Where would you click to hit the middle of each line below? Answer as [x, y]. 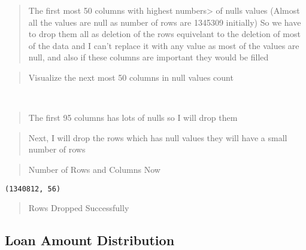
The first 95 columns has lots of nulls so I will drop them [133, 118]
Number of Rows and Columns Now [94, 169]
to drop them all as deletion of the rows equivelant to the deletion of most [164, 34]
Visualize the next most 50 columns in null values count [131, 77]
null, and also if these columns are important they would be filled [149, 57]
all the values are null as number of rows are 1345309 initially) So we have [165, 22]
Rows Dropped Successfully [79, 208]
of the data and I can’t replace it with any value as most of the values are [164, 45]
